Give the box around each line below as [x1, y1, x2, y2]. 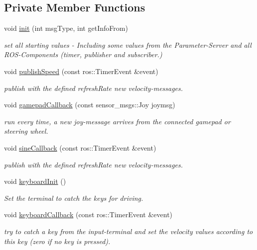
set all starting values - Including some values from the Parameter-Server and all [4, 39, 252, 50]
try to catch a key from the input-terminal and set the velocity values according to [4, 226, 253, 236]
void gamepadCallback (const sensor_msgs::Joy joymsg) [4, 99, 175, 110]
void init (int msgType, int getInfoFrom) [4, 23, 128, 33]
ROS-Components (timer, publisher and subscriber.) [4, 49, 162, 60]
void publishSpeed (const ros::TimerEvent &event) [4, 66, 158, 76]
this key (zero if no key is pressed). [4, 236, 111, 246]
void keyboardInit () [4, 176, 66, 186]
